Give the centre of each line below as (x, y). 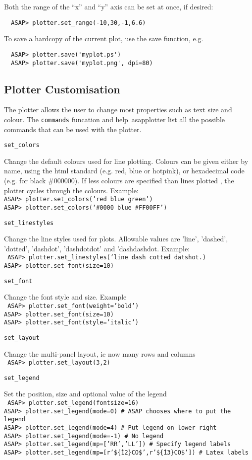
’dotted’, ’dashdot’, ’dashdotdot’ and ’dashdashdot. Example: (97, 248)
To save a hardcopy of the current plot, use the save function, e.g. (104, 38)
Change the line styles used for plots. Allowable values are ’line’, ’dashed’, (116, 239)
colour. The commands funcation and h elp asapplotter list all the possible (115, 119)
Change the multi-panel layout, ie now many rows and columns (100, 353)
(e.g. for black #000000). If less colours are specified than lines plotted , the (119, 181)
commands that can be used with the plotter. (73, 129)
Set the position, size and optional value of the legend (85, 394)
